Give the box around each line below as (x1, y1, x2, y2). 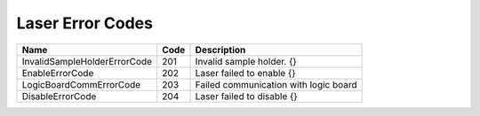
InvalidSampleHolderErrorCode (21, 55, 153, 67)
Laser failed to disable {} (195, 89, 298, 102)
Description (195, 43, 246, 56)
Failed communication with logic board (195, 78, 357, 90)
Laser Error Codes (16, 13, 153, 33)
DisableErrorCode (21, 89, 97, 102)
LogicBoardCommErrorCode (21, 78, 141, 90)
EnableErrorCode (21, 66, 94, 79)
